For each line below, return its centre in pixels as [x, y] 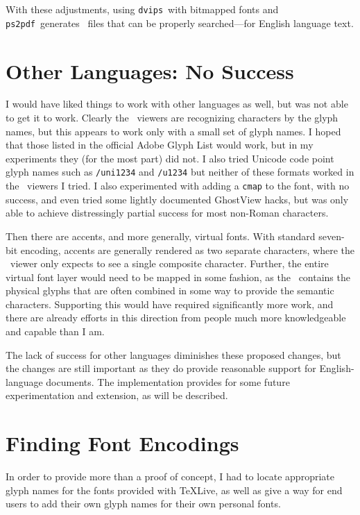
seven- [332, 236]
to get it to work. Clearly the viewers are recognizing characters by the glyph [172, 118]
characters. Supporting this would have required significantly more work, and [170, 304]
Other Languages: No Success [150, 70]
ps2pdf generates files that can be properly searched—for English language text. [180, 23]
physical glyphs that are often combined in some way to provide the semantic [170, 290]
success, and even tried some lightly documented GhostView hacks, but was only [177, 199]
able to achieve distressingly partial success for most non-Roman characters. [167, 213]
